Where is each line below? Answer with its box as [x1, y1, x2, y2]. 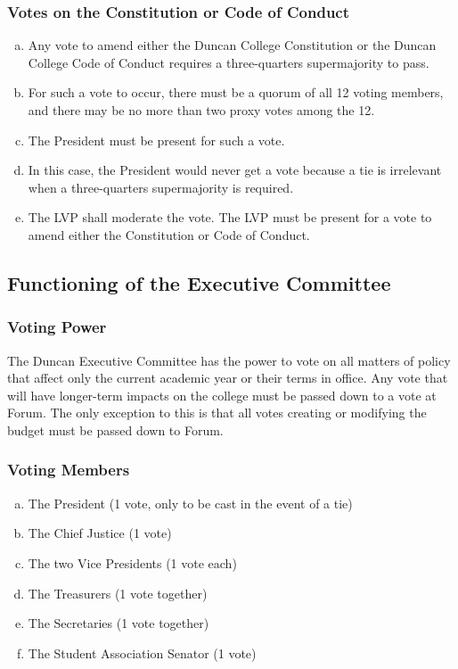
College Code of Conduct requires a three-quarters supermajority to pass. [28, 53, 429, 71]
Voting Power [7, 316, 107, 338]
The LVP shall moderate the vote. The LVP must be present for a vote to [28, 208, 432, 227]
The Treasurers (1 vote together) [28, 583, 208, 602]
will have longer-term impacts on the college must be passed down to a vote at [7, 385, 437, 404]
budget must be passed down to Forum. [7, 420, 224, 439]
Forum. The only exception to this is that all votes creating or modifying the [7, 403, 427, 422]
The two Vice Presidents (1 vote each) [28, 553, 237, 572]
